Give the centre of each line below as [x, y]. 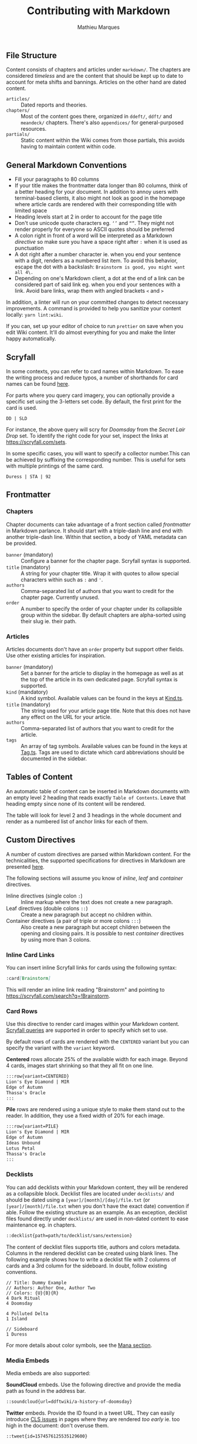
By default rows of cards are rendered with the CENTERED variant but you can [98, 1042]
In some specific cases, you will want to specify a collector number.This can [98, 453]
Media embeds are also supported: [48, 1373]
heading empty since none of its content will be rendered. [76, 804]
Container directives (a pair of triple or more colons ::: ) [74, 920]
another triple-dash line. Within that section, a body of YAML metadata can [96, 536]
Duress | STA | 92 [28, 476]
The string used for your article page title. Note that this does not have [106, 710]
